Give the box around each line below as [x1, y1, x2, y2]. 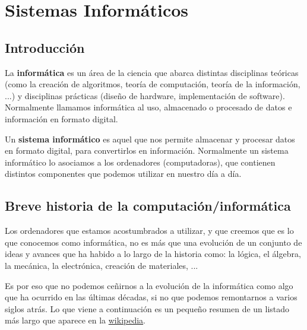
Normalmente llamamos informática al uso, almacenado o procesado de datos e [5, 101, 292, 113]
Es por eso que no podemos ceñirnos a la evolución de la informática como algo [5, 279, 293, 291]
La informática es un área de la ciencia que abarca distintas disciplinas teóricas [5, 66, 299, 78]
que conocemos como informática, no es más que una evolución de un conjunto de [5, 236, 302, 248]
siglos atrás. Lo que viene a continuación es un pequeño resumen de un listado [5, 302, 290, 315]
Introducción [5, 38, 85, 56]
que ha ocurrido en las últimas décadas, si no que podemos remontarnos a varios [5, 291, 297, 303]
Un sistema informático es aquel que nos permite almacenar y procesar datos [5, 132, 295, 145]
